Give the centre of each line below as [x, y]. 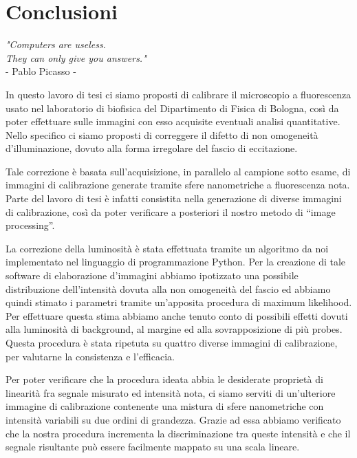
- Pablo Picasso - [41, 71]
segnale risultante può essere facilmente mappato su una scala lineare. [153, 447]
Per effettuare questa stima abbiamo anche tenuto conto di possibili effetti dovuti [177, 315]
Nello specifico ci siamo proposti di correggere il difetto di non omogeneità [162, 134]
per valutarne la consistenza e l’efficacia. [90, 356]
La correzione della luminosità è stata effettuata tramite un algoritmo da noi [167, 248]
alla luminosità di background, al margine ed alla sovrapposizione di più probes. [174, 329]
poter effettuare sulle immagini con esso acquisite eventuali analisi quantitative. [173, 121]
